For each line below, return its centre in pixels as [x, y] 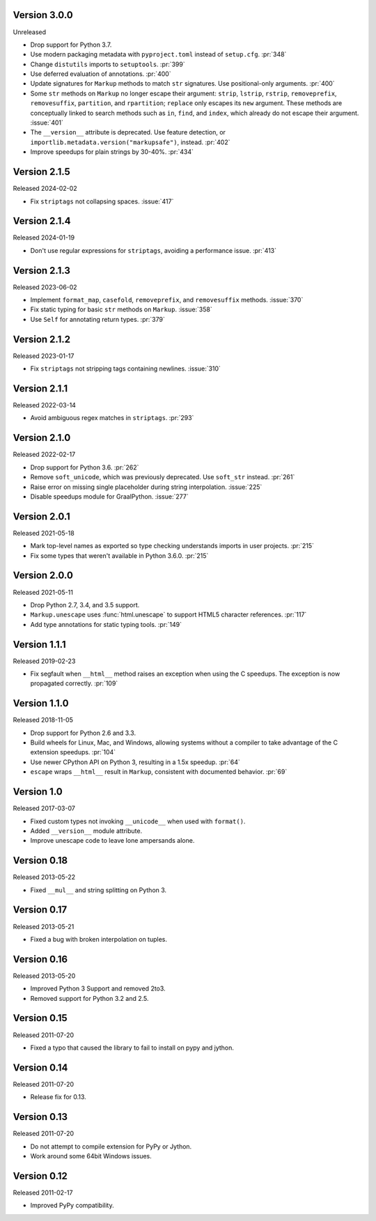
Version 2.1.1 [40, 388]
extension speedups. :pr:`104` [73, 752]
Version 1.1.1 [39, 644]
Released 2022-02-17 [44, 454]
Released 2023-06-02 [45, 287]
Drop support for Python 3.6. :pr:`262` [85, 467]
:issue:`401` [47, 123]
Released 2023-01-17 [44, 356]
